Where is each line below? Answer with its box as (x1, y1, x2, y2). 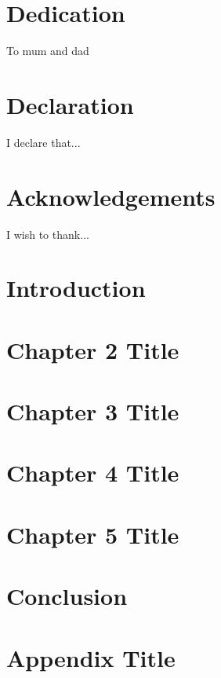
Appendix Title (6, 641, 176, 673)
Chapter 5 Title (6, 518, 179, 550)
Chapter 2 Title (6, 333, 179, 365)
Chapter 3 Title (6, 395, 179, 427)
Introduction (6, 272, 146, 304)
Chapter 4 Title (6, 456, 179, 489)
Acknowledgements (6, 180, 216, 212)
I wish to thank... (6, 225, 89, 242)
